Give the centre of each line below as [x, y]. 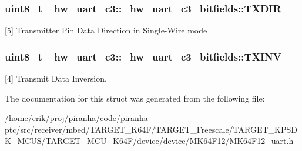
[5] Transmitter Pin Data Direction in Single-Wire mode [106, 30]
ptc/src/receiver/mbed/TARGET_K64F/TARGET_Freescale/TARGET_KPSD [151, 129]
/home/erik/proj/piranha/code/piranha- [78, 118]
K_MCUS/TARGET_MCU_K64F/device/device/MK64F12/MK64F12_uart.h [149, 141]
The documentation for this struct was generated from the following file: [135, 98]
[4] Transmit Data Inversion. [56, 78]
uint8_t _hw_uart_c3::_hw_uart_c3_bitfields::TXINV [143, 56]
